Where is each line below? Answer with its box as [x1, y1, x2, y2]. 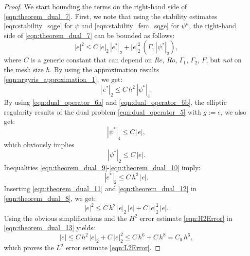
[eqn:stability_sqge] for [4, 20, 72, 31]
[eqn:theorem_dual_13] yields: [4, 222, 95, 233]
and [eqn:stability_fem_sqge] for [81, 20, 179, 31]
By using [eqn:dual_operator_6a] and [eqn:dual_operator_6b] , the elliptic [4, 97, 227, 107]
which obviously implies [4, 139, 74, 149]
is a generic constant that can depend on [31, 55, 152, 65]
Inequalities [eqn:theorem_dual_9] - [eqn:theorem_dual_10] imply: [4, 162, 201, 172]
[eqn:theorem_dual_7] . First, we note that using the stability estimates [4, 11, 217, 21]
